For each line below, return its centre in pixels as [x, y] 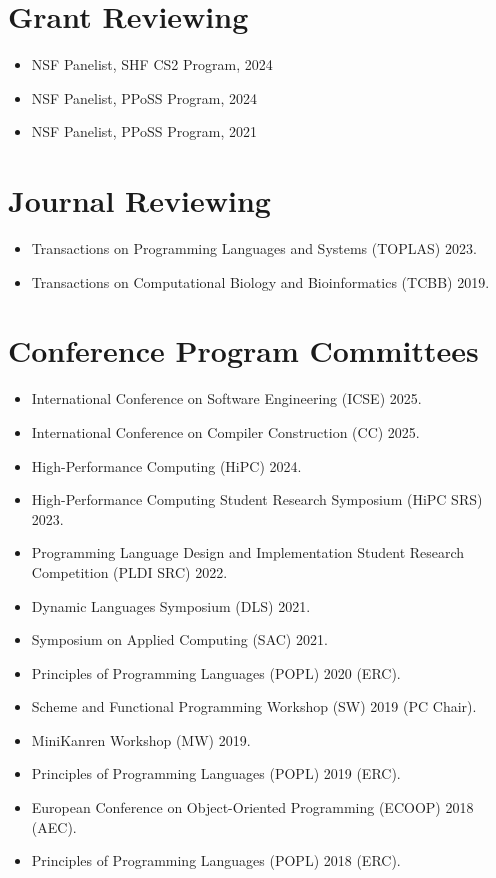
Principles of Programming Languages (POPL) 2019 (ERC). [216, 773]
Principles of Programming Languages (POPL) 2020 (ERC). [216, 672]
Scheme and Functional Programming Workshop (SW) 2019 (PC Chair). [254, 706]
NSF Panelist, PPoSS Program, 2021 [144, 131]
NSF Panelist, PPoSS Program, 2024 [144, 97]
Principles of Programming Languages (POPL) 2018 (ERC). [216, 860]
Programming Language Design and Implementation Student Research [248, 552]
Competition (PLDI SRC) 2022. [129, 571]
